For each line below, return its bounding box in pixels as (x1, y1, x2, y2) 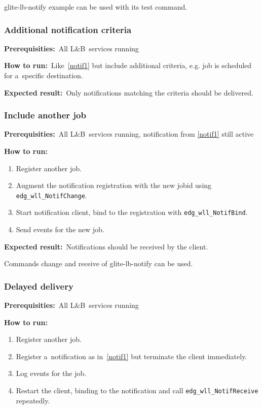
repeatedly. (16, 395, 50, 405)
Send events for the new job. (16, 224, 104, 235)
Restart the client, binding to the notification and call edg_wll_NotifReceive (16, 385, 258, 396)
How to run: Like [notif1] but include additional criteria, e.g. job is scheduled (4, 60, 252, 71)
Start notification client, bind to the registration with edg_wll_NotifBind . (16, 207, 248, 217)
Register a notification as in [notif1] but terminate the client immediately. (16, 351, 247, 361)
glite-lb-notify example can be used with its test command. (4, 2, 188, 12)
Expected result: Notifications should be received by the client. (4, 241, 208, 251)
